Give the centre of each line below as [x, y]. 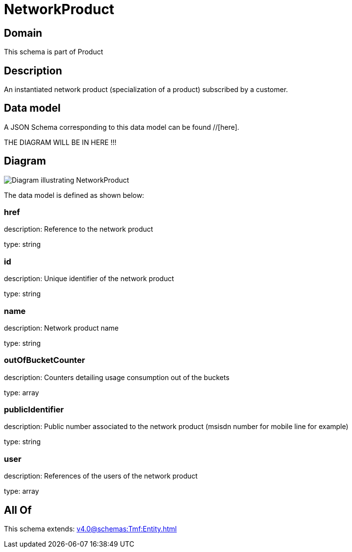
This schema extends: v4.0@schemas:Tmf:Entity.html [90, 529]
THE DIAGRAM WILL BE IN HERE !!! [60, 142]
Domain [23, 33]
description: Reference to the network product [79, 229]
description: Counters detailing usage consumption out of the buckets [117, 377]
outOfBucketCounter [45, 360]
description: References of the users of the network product [101, 476]
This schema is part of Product [54, 52]
